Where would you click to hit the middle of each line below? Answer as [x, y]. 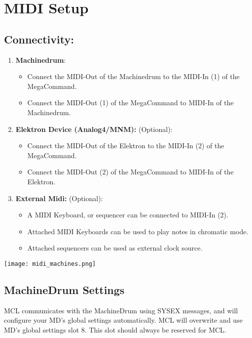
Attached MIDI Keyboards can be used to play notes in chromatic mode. [138, 231]
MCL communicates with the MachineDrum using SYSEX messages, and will [121, 310]
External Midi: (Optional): [59, 198]
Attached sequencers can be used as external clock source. [115, 248]
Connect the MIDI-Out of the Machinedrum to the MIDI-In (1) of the [133, 76]
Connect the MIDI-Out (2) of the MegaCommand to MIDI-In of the [130, 172]
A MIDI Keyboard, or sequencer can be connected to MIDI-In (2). [128, 215]
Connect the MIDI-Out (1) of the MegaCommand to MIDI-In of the [130, 103]
